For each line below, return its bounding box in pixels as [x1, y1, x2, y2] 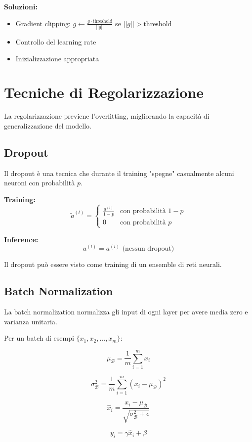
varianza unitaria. [4, 316, 57, 326]
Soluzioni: [4, 1, 38, 11]
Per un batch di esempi [4, 333, 74, 343]
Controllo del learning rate [15, 36, 96, 46]
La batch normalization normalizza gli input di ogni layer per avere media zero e [4, 307, 248, 317]
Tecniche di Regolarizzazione [4, 82, 204, 102]
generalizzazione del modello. [4, 120, 91, 131]
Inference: [4, 234, 39, 244]
